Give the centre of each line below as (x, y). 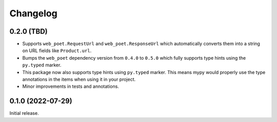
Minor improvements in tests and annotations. (71, 86)
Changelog (33, 13)
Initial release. (24, 113)
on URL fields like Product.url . (57, 51)
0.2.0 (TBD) (29, 31)
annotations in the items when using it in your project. (79, 80)
